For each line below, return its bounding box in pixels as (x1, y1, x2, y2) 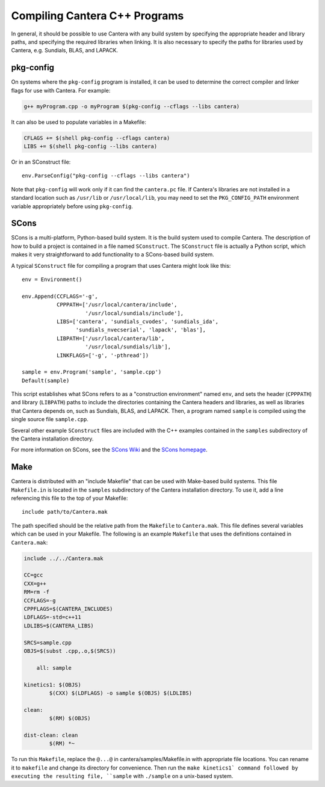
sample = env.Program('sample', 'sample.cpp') (22, 369, 162, 375)
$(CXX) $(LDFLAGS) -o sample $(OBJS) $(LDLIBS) (49, 690, 193, 696)
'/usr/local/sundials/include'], (85, 310, 184, 316)
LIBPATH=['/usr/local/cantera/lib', (56, 335, 165, 342)
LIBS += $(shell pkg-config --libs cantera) (23, 143, 158, 150)
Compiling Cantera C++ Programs (11, 9, 184, 22)
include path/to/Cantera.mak (22, 508, 108, 516)
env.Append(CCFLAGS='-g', (22, 292, 99, 300)
